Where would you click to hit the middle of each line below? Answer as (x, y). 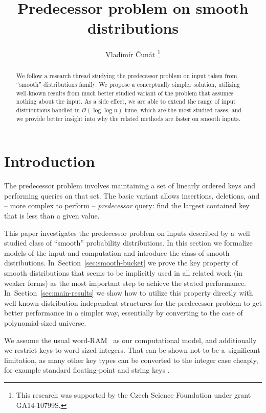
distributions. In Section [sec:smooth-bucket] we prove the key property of (121, 263)
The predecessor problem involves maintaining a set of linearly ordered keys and (130, 186)
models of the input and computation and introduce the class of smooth (117, 252)
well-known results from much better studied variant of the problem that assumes (125, 93)
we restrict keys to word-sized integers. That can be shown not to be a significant (132, 350)
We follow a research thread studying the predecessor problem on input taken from (127, 76)
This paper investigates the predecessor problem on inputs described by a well (127, 233)
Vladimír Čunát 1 (133, 53)
